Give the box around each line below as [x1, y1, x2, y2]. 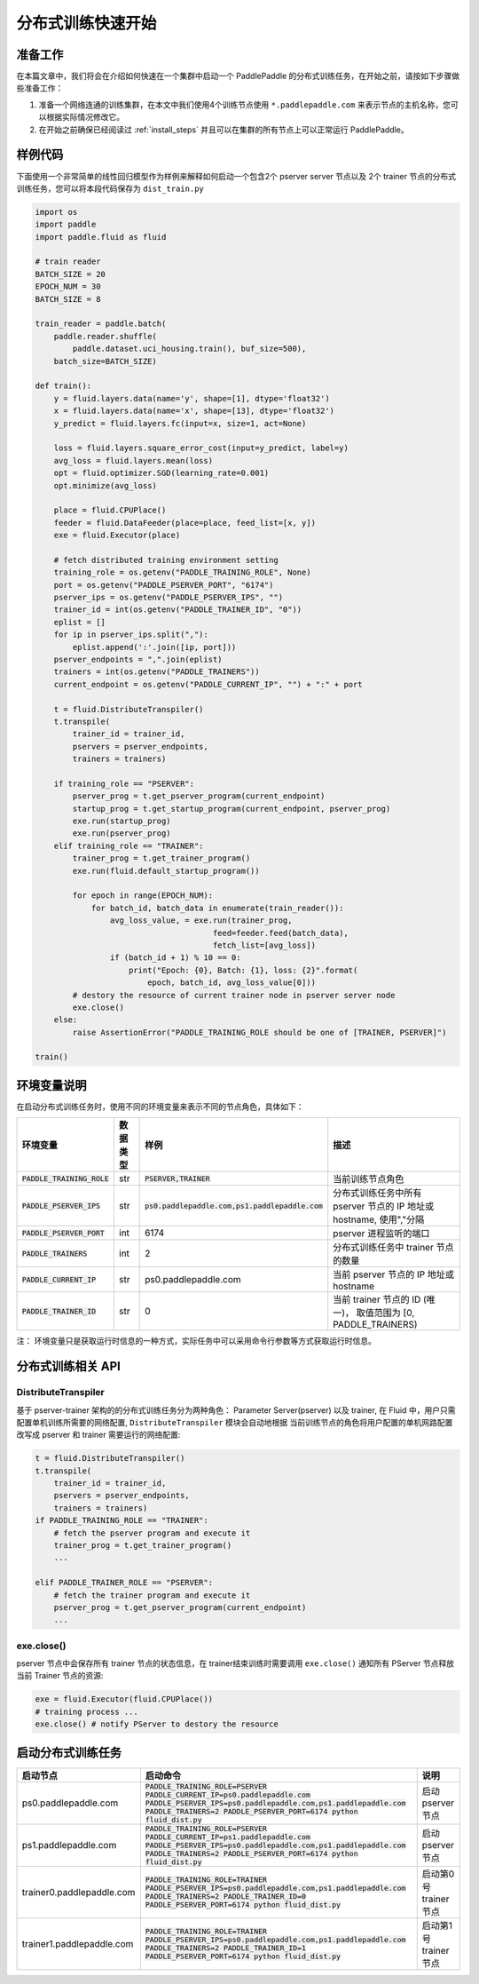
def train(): [35, 381, 92, 391]
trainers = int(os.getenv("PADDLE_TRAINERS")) [53, 667, 261, 677]
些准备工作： [16, 83, 64, 93]
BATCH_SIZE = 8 [35, 294, 101, 304]
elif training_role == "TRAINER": [53, 840, 204, 851]
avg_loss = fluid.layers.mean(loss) [53, 456, 213, 465]
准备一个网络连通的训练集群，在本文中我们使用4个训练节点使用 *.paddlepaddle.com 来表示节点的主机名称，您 [38, 99, 452, 110]
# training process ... [35, 1706, 139, 1717]
